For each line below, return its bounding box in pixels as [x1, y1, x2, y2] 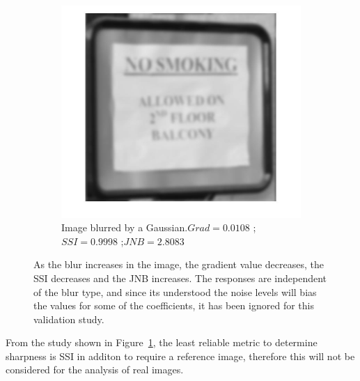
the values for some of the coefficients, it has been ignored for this [33, 298, 314, 313]
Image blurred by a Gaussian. [61, 220, 188, 235]
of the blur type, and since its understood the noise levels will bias [33, 284, 317, 299]
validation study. [33, 311, 104, 326]
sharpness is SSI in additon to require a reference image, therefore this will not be [6, 348, 355, 363]
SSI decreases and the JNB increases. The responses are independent [33, 270, 327, 285]
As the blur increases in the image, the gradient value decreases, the [33, 257, 324, 272]
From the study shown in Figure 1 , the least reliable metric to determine [6, 335, 318, 350]
